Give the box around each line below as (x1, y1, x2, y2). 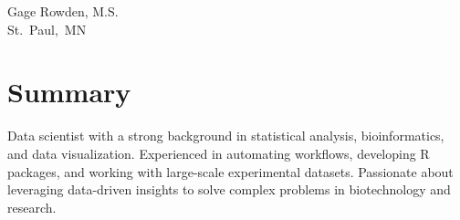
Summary (7, 73, 131, 110)
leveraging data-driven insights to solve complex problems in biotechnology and (7, 180, 451, 199)
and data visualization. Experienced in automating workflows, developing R (7, 143, 430, 162)
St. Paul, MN (7, 19, 87, 38)
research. (7, 197, 57, 216)
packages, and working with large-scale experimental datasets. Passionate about (7, 162, 454, 181)
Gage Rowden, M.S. (7, 2, 119, 20)
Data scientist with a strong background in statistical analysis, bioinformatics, (7, 126, 444, 145)
